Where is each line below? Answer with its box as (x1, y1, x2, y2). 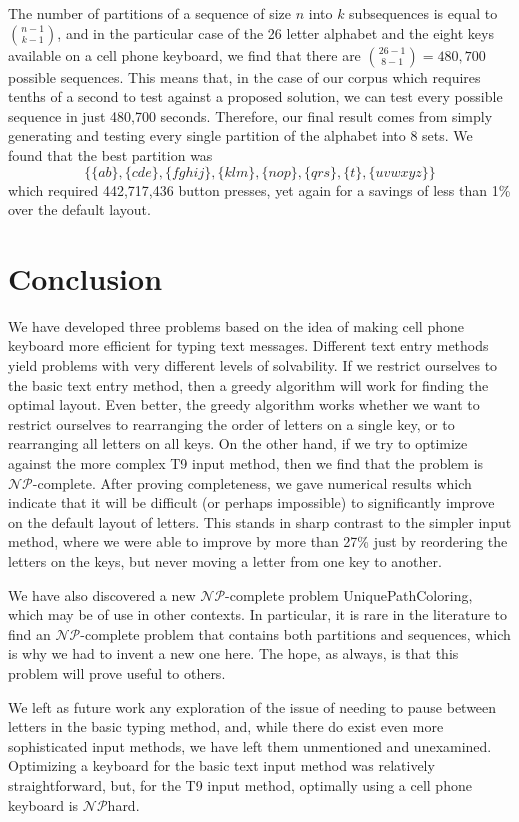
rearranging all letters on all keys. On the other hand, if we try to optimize (8, 433, 468, 454)
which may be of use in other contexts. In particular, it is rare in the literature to (8, 604, 508, 625)
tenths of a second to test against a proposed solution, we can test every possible (8, 86, 503, 107)
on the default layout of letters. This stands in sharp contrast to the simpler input (8, 511, 512, 532)
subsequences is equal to (349, 3, 498, 23)
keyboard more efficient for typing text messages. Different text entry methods (8, 335, 489, 356)
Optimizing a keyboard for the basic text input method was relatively (8, 755, 435, 776)
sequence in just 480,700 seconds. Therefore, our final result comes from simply (8, 105, 493, 126)
